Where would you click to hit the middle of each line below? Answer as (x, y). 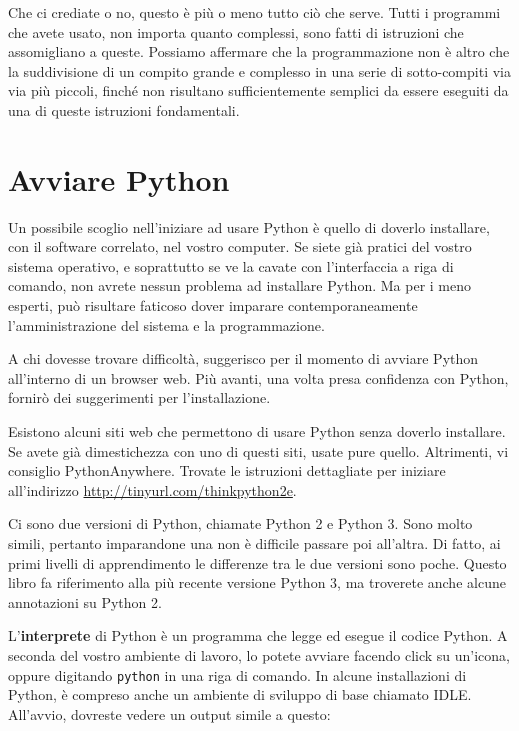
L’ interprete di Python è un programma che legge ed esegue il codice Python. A (258, 635)
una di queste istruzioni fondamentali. (124, 109)
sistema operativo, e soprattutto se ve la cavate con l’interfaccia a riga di (231, 265)
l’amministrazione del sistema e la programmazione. (166, 324)
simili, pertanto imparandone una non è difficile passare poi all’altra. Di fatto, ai (254, 543)
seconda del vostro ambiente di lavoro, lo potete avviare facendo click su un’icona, (259, 654)
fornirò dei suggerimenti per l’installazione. (139, 397)
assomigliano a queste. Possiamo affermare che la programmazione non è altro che (259, 51)
